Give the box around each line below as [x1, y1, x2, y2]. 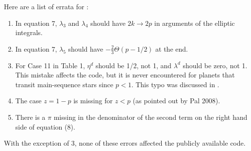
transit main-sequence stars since [15, 79, 114, 89]
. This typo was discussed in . [131, 79, 219, 89]
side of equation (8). [15, 121, 75, 132]
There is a [15, 112, 46, 122]
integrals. [15, 27, 43, 38]
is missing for [73, 95, 113, 106]
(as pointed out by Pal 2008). [133, 95, 220, 106]
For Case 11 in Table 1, [15, 60, 85, 70]
